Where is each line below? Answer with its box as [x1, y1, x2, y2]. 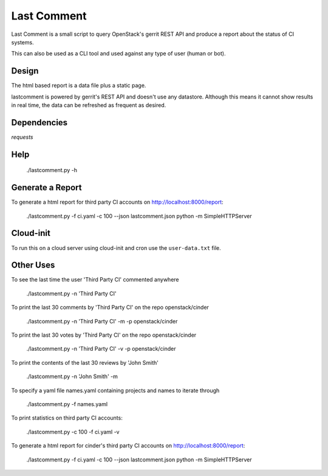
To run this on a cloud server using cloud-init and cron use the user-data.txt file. [11, 244, 221, 252]
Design [11, 66, 39, 76]
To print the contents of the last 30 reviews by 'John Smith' [11, 359, 159, 366]
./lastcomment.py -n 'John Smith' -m [26, 373, 118, 380]
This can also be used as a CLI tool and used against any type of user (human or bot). [11, 50, 226, 57]
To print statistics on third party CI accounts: [11, 414, 123, 422]
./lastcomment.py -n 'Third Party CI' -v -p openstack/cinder [26, 345, 176, 353]
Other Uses [11, 260, 55, 271]
